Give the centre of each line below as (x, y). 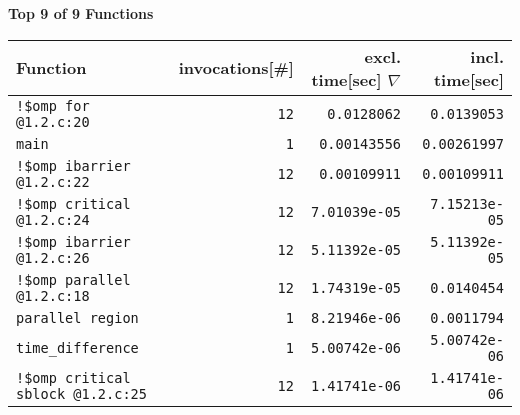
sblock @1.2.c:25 (81, 393)
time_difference (77, 347)
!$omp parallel (73, 279)
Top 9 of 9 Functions (81, 13)
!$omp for (53, 105)
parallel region (77, 317)
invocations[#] (236, 68)
